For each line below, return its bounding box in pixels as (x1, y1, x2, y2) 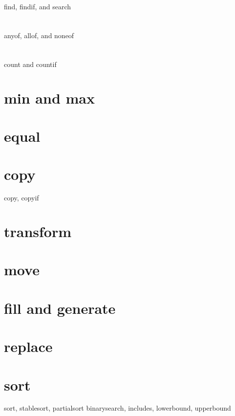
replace (4, 336, 53, 356)
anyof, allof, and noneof (4, 30, 74, 40)
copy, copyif (4, 193, 39, 203)
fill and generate (4, 298, 116, 318)
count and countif (4, 59, 57, 69)
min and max (4, 88, 95, 108)
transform (4, 221, 72, 241)
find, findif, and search (4, 1, 71, 12)
